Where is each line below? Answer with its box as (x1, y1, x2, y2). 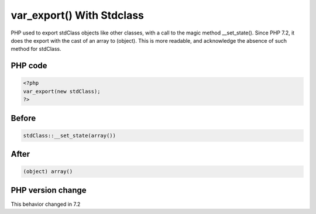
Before (11, 113, 36, 123)
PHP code (11, 61, 47, 71)
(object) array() (23, 168, 73, 175)
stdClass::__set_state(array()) (23, 132, 116, 139)
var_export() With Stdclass (11, 9, 145, 22)
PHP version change (11, 185, 87, 195)
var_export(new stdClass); (23, 88, 101, 95)
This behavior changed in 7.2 (11, 201, 81, 208)
